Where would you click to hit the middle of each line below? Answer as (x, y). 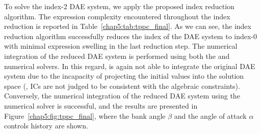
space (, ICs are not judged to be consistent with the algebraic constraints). (122, 86)
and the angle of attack (210, 115)
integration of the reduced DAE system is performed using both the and (117, 56)
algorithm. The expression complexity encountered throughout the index (117, 16)
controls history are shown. (46, 126)
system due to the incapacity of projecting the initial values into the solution (124, 76)
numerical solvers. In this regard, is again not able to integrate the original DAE (130, 66)
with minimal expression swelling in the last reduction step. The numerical (121, 46)
